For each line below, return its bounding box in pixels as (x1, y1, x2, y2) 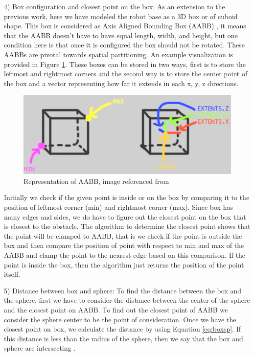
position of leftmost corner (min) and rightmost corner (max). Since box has (4, 202, 233, 212)
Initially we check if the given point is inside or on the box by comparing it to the (4, 192, 250, 202)
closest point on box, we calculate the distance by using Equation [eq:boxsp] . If (4, 324, 241, 334)
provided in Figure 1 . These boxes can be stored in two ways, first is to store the (4, 59, 246, 69)
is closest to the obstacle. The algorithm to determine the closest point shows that (4, 221, 251, 231)
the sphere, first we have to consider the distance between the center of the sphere (4, 295, 250, 305)
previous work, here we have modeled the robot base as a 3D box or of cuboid (4, 11, 238, 21)
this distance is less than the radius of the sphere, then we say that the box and (4, 333, 243, 343)
